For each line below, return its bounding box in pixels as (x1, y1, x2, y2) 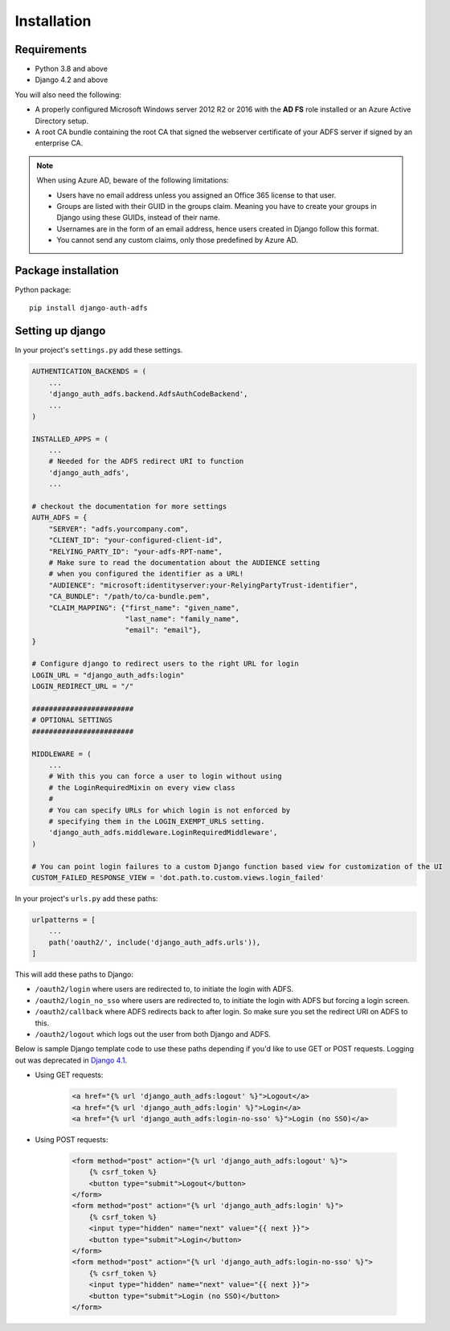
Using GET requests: (35, 1070, 104, 1080)
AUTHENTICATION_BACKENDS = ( (31, 367, 147, 376)
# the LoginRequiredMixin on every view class (48, 783, 236, 792)
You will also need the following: (14, 89, 122, 100)
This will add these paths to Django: (14, 969, 134, 980)
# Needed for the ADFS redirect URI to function (48, 457, 244, 466)
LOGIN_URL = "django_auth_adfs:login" (31, 670, 185, 679)
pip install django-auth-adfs (29, 304, 149, 313)
